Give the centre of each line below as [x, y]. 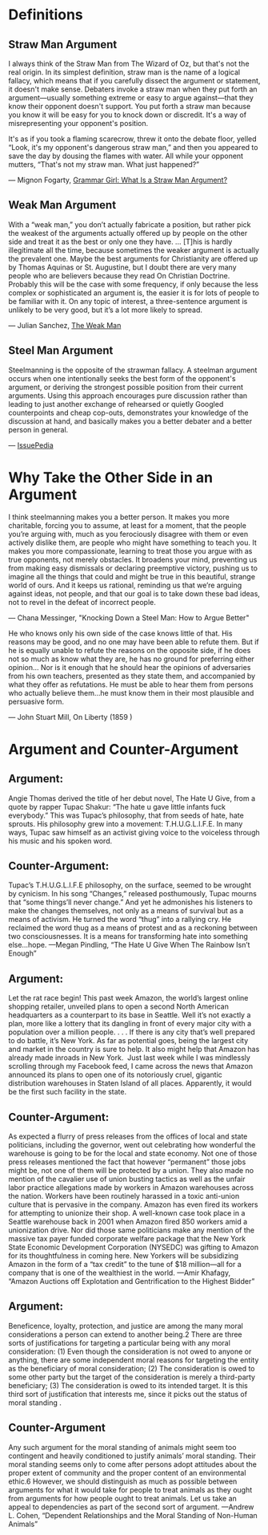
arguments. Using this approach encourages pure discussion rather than [128, 396]
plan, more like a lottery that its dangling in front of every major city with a [130, 1024]
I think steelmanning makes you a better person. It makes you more [119, 517]
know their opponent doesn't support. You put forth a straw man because [130, 106]
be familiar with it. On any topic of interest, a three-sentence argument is [128, 301]
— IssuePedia [31, 445]
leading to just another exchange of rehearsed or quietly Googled [116, 404]
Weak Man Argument [62, 205]
